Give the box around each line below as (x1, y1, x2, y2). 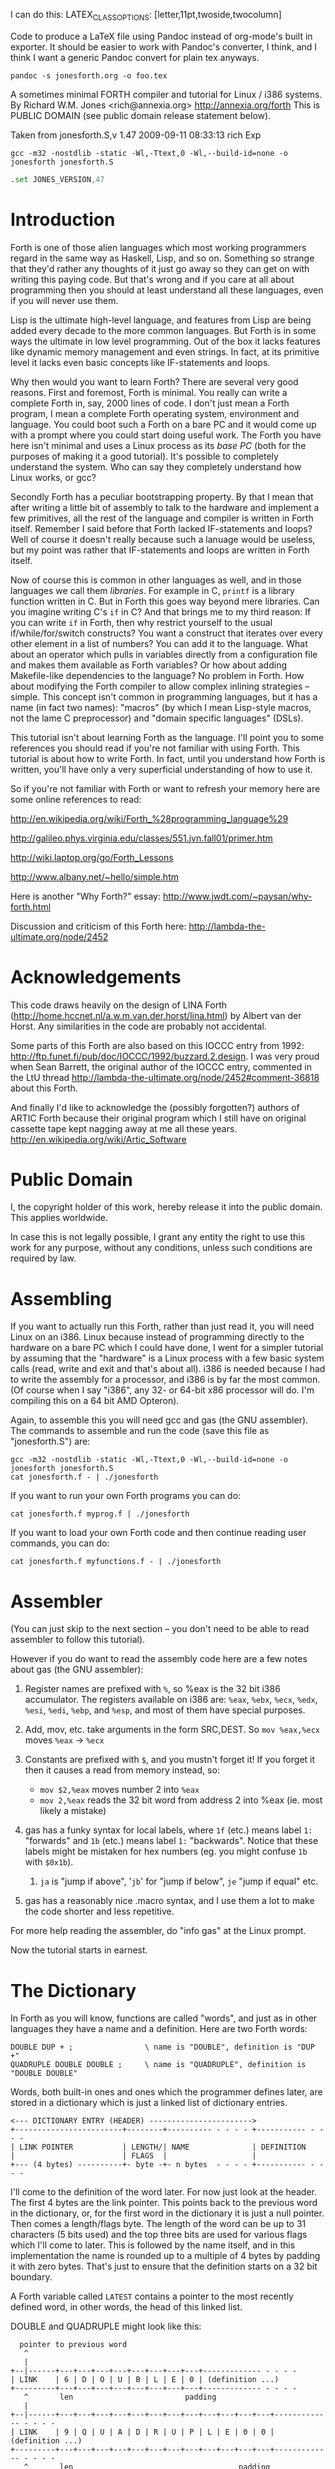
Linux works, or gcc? (10, 471, 97, 483)
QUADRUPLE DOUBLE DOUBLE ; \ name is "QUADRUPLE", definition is (10, 2060, 307, 2070)
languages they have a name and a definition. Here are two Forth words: (10, 2023, 308, 2035)
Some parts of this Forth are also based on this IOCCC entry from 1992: (10, 1039, 305, 1051)
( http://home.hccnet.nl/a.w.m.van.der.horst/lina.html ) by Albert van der (10, 1009, 302, 1021)
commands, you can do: (10, 1537, 110, 1549)
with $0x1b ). (24, 1856, 74, 1868)
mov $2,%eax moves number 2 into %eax (39, 1784, 200, 1796)
